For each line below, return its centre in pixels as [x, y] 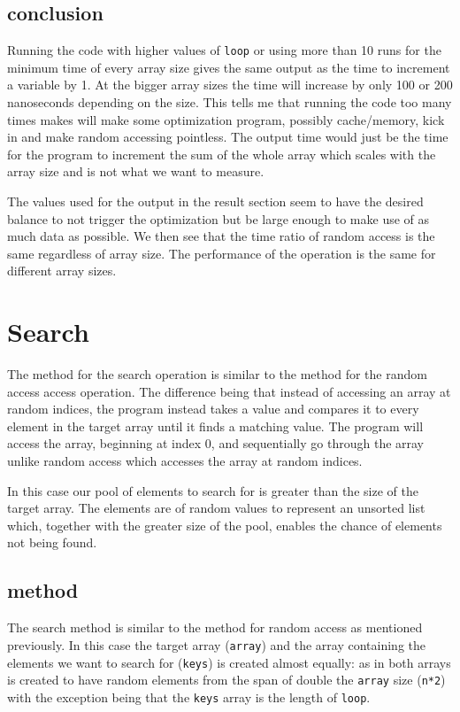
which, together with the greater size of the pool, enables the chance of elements [225, 525]
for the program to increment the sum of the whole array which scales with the [222, 154]
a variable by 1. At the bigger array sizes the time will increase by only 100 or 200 [230, 85]
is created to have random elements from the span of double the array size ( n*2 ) [226, 680]
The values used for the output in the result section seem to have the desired [215, 201]
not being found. [52, 542]
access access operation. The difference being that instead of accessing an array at [229, 391]
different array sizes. [62, 271]
